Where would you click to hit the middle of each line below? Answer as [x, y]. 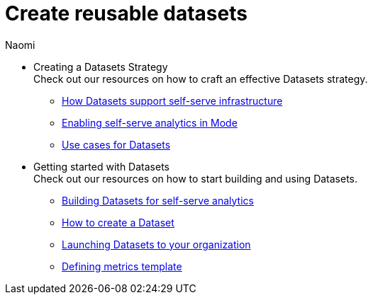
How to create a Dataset [118, 222]
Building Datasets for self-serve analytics [158, 200]
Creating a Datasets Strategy [101, 67]
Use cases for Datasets [116, 144]
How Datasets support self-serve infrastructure [172, 100]
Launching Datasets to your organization [156, 244]
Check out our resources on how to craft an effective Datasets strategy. [201, 79]
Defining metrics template [122, 266]
